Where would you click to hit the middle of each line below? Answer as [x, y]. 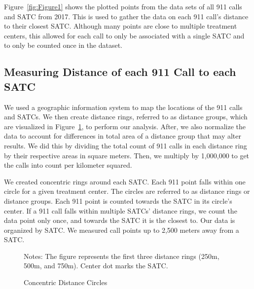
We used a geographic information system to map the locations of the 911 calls [123, 107]
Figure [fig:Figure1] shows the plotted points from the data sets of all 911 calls [123, 6]
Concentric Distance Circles [66, 282]
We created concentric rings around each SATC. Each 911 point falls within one [125, 181]
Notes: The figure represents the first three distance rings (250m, [122, 256]
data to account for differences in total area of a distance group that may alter [123, 136]
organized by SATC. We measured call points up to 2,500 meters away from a [122, 230]
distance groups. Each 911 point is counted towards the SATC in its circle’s [118, 200]
